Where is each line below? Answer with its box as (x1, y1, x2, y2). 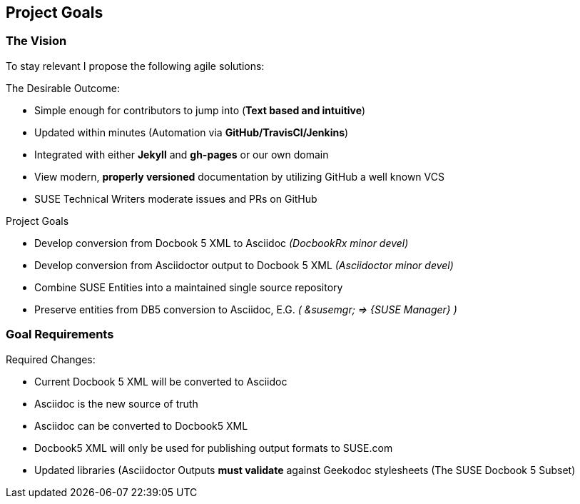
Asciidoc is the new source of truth (34, 397, 198, 410)
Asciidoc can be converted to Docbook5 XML (34, 419, 248, 432)
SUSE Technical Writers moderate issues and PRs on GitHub (34, 192, 317, 205)
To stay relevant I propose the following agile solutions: (6, 59, 265, 72)
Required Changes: (6, 353, 96, 366)
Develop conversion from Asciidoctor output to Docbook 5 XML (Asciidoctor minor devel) (34, 258, 454, 271)
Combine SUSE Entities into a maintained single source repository (34, 281, 343, 293)
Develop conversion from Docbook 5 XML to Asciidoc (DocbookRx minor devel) (34, 236, 409, 249)
